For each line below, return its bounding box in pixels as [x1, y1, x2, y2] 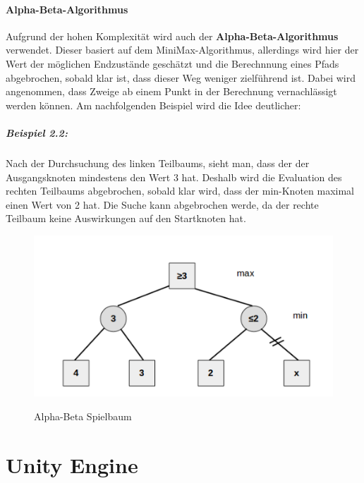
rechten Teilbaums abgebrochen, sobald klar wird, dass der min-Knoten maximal [6, 183, 355, 198]
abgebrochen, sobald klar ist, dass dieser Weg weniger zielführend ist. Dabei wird [6, 70, 356, 85]
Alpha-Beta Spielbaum [34, 408, 132, 423]
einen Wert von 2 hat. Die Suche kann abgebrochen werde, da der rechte [6, 197, 319, 212]
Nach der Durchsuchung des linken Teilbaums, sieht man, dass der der [6, 155, 310, 170]
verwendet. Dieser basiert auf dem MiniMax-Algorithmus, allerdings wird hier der [6, 42, 359, 57]
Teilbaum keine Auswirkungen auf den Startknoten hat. [6, 211, 246, 226]
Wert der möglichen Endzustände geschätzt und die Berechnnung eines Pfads [6, 56, 339, 71]
